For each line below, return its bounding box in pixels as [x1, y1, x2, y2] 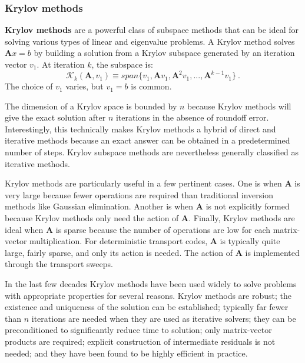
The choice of [5, 80, 53, 92]
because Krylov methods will [187, 99, 291, 112]
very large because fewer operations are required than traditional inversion [5, 188, 273, 201]
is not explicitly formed [205, 200, 290, 212]
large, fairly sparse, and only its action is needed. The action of [5, 246, 233, 258]
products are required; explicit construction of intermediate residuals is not [5, 335, 276, 347]
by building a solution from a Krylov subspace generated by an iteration [34, 46, 295, 59]
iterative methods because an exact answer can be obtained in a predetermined [5, 134, 290, 146]
